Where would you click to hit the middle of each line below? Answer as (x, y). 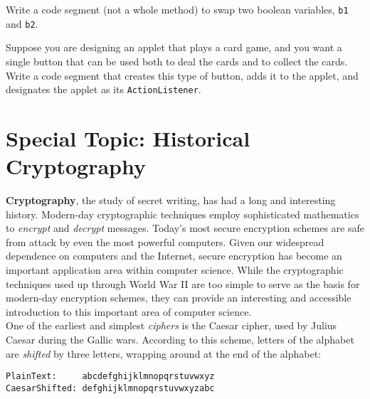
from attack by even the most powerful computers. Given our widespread (165, 241)
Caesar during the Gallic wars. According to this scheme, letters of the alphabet (180, 339)
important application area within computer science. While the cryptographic (175, 270)
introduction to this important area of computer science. (129, 311)
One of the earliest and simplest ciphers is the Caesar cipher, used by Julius (171, 325)
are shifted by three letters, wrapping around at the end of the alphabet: (163, 353)
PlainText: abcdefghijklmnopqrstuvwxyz (110, 377)
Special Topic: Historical (128, 138)
